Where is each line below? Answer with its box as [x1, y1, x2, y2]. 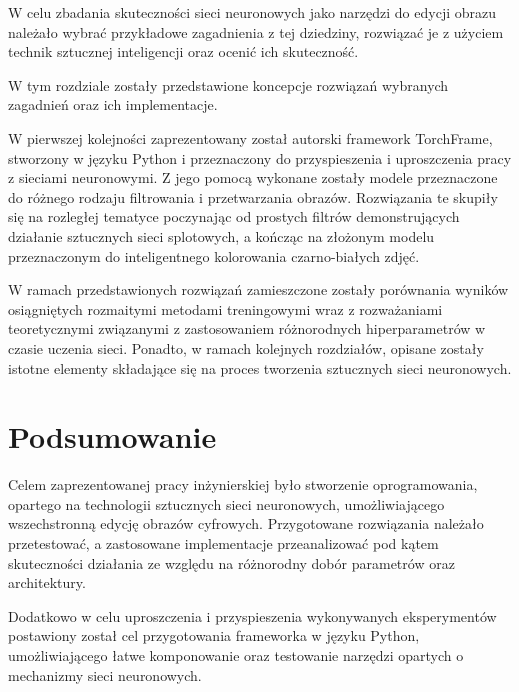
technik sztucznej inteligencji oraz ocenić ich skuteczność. [8, 41, 359, 62]
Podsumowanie [8, 416, 217, 457]
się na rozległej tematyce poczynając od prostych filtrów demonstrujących [8, 206, 460, 227]
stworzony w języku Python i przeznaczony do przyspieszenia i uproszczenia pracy [8, 147, 512, 168]
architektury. [8, 572, 86, 593]
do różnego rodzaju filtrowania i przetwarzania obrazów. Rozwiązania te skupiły [8, 186, 498, 207]
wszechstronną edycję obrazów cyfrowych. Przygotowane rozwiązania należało [8, 513, 484, 534]
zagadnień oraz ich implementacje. [8, 94, 218, 115]
